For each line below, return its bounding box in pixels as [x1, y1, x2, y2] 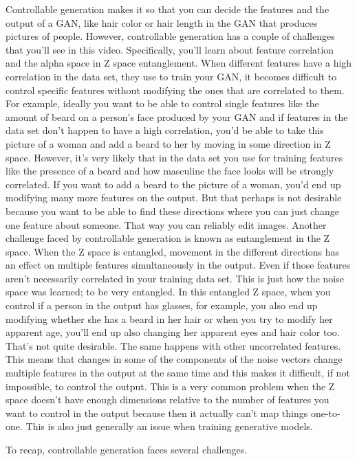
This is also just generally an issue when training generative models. [25, 419, 313, 434]
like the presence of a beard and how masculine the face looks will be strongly [6, 164, 334, 178]
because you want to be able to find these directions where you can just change [6, 203, 339, 218]
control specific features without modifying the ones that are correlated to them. [6, 82, 345, 97]
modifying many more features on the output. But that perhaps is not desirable [6, 190, 342, 205]
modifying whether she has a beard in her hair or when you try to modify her [6, 311, 333, 326]
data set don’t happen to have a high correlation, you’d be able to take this [6, 123, 324, 137]
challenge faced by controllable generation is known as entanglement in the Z [6, 231, 330, 245]
